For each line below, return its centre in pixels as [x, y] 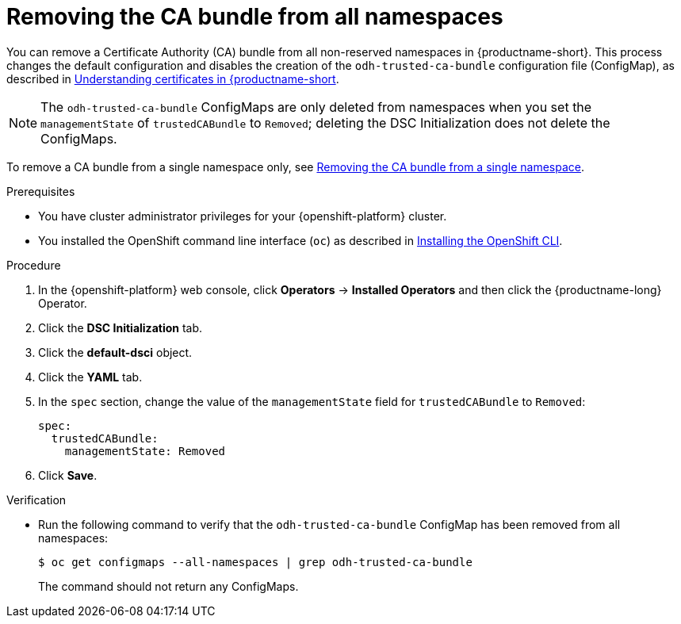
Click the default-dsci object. [115, 352]
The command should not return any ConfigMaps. [168, 586]
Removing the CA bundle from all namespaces [255, 17]
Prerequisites [41, 191]
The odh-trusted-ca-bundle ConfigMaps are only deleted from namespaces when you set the [316, 107]
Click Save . [68, 475]
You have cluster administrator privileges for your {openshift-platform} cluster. [243, 216]
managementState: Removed [145, 451]
